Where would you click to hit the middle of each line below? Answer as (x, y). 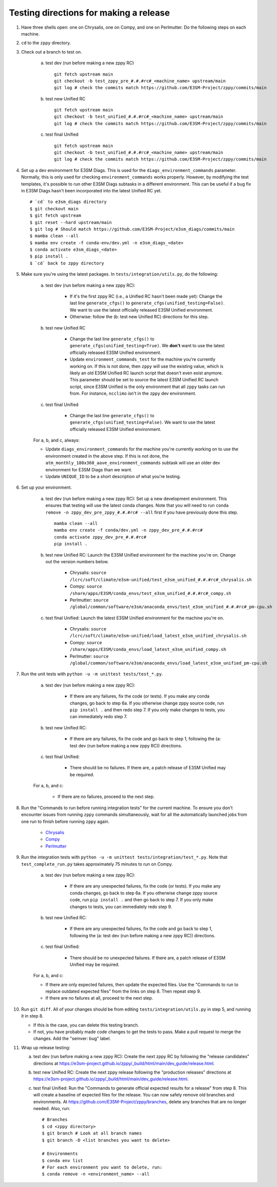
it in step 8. (32, 1016)
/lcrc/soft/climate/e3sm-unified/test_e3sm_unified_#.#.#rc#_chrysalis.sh (161, 580)
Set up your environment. (47, 487)
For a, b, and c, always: (56, 440)
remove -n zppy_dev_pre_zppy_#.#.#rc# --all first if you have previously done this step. (142, 512)
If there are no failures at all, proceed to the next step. (99, 998)
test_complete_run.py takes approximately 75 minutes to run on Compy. (97, 864)
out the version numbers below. (77, 561)
